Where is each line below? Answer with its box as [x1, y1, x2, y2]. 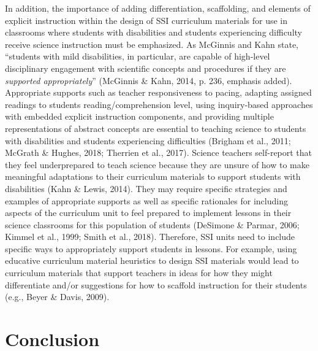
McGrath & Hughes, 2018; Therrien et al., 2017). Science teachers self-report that [5, 146, 312, 159]
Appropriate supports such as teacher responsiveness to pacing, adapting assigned [5, 86, 312, 99]
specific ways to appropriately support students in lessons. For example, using [5, 242, 297, 255]
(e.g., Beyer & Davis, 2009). [5, 290, 110, 303]
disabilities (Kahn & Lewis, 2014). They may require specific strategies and [5, 182, 287, 195]
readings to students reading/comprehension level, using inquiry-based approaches [5, 98, 313, 110]
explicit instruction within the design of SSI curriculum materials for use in [5, 13, 287, 26]
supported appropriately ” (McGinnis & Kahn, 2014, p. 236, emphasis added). [5, 74, 292, 87]
